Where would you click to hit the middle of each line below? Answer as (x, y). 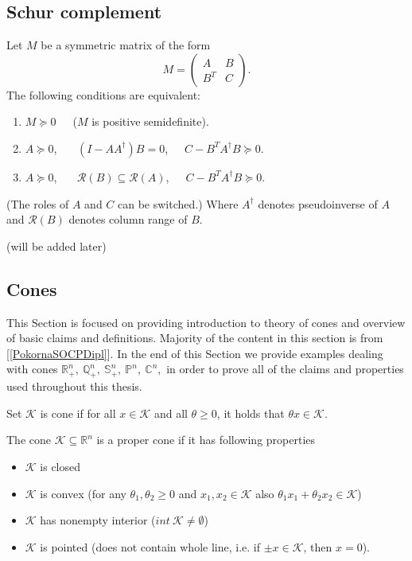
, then (318, 546)
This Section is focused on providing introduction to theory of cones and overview (206, 322)
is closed (60, 466)
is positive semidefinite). (150, 121)
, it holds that (251, 413)
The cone (29, 440)
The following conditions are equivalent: (103, 94)
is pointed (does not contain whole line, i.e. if (150, 546)
